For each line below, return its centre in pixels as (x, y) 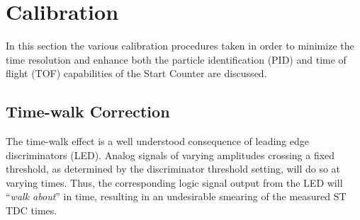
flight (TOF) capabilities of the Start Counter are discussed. (136, 73)
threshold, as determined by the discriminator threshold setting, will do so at (173, 169)
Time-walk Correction (88, 111)
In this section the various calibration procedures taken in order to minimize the (180, 46)
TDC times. (32, 210)
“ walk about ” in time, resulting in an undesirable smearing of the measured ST (176, 196)
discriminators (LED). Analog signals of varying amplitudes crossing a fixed (170, 155)
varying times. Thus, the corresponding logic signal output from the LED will (174, 182)
